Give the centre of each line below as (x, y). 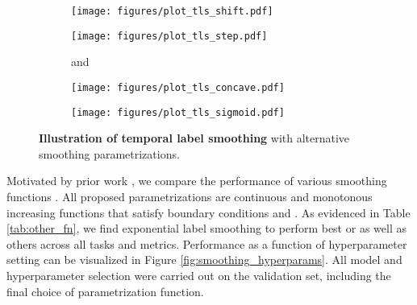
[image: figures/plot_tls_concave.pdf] (178, 87)
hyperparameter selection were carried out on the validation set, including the (199, 275)
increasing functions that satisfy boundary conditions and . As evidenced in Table (208, 212)
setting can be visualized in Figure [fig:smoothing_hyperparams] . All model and (204, 260)
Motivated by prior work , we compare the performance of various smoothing (197, 181)
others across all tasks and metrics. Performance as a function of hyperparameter (207, 243)
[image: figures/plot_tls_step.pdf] (169, 36)
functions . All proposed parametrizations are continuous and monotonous (190, 196)
